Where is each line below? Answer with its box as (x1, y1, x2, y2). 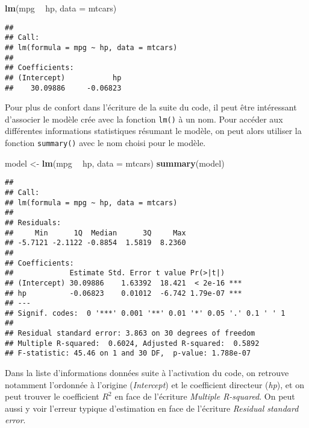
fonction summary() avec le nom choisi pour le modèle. (5, 136, 206, 149)
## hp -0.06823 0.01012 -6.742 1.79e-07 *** (5, 289, 242, 298)
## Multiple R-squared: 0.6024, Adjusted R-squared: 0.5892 (5, 339, 260, 348)
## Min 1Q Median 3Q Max (5, 228, 186, 237)
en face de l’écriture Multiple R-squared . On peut (114, 390, 295, 403)
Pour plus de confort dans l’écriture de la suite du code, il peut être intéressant (5, 101, 297, 113)
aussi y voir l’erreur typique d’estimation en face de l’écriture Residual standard (5, 401, 299, 414)
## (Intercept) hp (5, 73, 122, 82)
